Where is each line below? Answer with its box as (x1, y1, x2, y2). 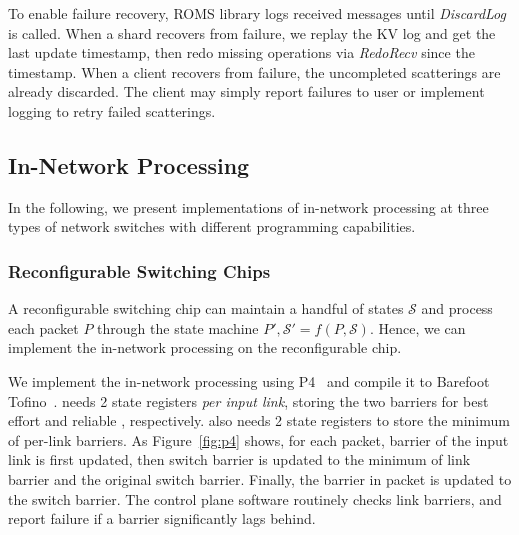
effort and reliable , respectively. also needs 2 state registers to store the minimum (8, 410, 510, 431)
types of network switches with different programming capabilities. (8, 216, 416, 237)
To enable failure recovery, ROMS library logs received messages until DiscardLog (8, 3, 506, 23)
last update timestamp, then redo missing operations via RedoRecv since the (8, 42, 475, 63)
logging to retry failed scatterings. (8, 100, 216, 121)
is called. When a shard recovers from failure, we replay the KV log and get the (8, 22, 496, 43)
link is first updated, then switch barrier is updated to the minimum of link (8, 449, 471, 470)
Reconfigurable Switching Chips (8, 258, 271, 283)
